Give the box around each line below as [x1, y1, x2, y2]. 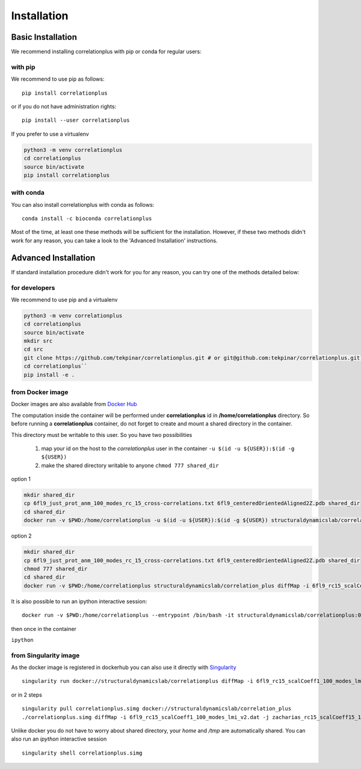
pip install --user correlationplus [22, 117, 130, 124]
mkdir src [23, 337, 53, 345]
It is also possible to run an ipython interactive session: [11, 597, 147, 605]
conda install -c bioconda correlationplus [22, 215, 152, 222]
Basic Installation [11, 32, 78, 42]
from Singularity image [11, 651, 80, 659]
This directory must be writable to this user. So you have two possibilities [11, 431, 193, 438]
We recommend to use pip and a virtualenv [11, 296, 118, 303]
